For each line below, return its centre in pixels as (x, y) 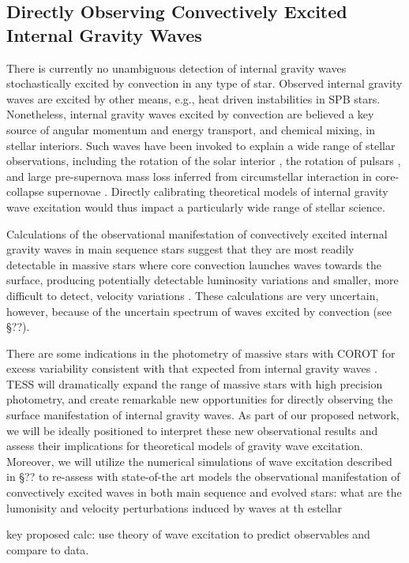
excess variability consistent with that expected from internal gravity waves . (192, 368)
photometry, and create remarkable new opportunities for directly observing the (200, 399)
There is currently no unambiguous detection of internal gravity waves (176, 68)
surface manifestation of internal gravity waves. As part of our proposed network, (203, 415)
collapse (25, 191)
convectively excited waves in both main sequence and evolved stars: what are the (204, 492)
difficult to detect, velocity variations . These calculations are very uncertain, (193, 295)
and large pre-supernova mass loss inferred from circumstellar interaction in (189, 176)
